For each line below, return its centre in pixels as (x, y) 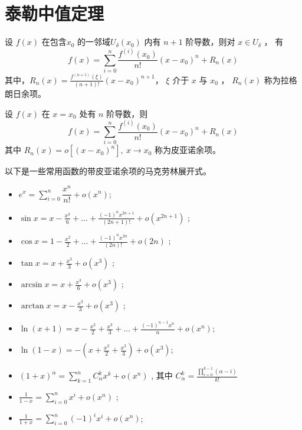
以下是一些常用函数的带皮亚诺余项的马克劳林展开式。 (108, 171)
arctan (32, 306)
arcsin (32, 285)
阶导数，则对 (210, 42)
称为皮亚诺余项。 (188, 150)
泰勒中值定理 (55, 13)
